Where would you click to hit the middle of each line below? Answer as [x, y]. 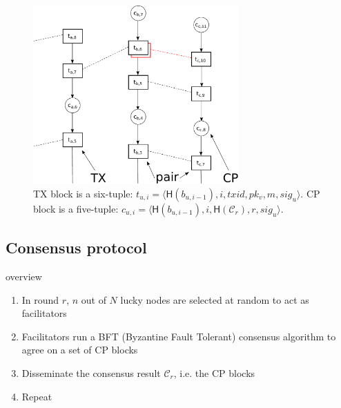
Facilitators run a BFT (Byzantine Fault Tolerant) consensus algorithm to [179, 336]
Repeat [37, 396]
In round [40, 299]
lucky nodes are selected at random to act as [215, 299]
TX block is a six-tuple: [83, 193]
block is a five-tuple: [76, 208]
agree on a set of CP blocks [80, 350]
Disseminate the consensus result [91, 373]
